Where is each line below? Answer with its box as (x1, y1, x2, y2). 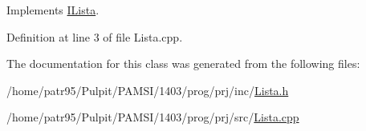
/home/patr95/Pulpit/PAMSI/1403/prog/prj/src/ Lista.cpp (6, 109, 299, 125)
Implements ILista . (6, 2, 100, 18)
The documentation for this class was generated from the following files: (6, 55, 360, 72)
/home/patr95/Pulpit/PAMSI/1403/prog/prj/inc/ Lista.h (6, 81, 289, 98)
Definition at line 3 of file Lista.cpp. (6, 28, 183, 45)
